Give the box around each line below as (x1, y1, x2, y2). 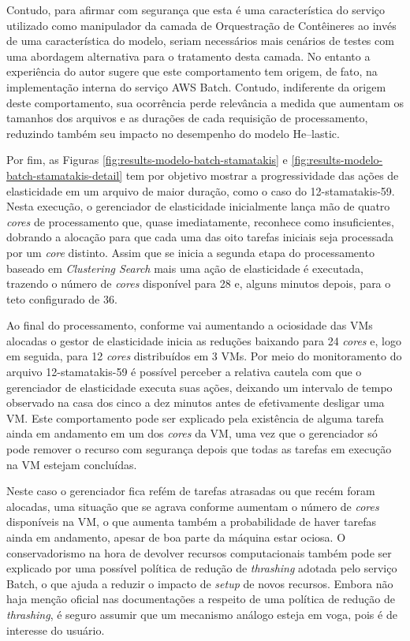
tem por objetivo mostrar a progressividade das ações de (125, 166, 399, 183)
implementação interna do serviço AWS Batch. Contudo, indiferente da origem (6, 78, 386, 95)
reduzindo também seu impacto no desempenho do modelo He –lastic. (6, 125, 340, 141)
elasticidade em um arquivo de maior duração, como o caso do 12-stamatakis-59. (6, 182, 395, 199)
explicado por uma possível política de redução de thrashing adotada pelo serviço (6, 560, 397, 576)
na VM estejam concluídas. (6, 456, 137, 472)
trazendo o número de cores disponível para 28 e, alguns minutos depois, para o (6, 275, 391, 292)
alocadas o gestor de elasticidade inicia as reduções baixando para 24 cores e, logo (6, 332, 401, 348)
